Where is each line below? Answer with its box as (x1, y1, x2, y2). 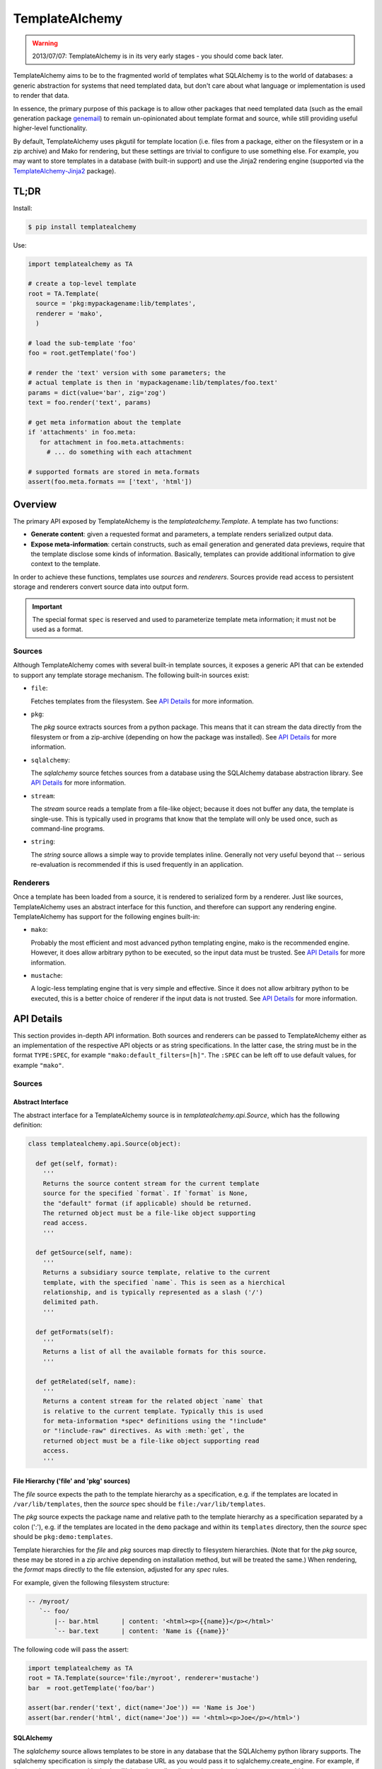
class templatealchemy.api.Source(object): (28, 1140, 182, 1148)
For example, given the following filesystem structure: (13, 1578, 170, 1586)
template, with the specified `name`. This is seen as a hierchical (42, 1278, 286, 1286)
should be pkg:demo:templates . (13, 1533, 113, 1541)
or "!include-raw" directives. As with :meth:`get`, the (42, 1427, 245, 1435)
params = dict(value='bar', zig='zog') (28, 388, 166, 396)
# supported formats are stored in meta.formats (28, 468, 200, 476)
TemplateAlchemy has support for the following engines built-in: (13, 913, 200, 921)
